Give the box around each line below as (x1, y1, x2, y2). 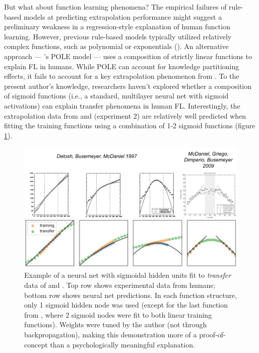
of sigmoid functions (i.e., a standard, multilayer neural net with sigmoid (4, 90, 229, 101)
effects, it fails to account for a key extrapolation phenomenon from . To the (4, 71, 239, 81)
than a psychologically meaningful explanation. (50, 339, 195, 349)
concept (24, 339, 48, 349)
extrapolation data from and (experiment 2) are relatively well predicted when (4, 110, 246, 121)
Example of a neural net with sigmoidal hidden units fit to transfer (24, 270, 231, 280)
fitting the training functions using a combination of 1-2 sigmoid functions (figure (4, 120, 255, 131)
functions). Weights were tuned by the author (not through (24, 319, 207, 330)
